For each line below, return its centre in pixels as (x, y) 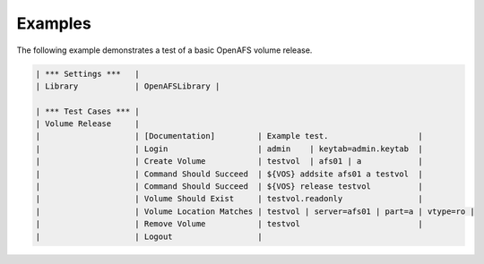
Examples (54, 23)
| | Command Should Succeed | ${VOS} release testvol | (229, 187)
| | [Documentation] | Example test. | (229, 136)
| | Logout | (149, 236)
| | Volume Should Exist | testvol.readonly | (229, 199)
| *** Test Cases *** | (88, 111)
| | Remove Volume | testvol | (229, 224)
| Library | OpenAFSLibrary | (128, 86)
